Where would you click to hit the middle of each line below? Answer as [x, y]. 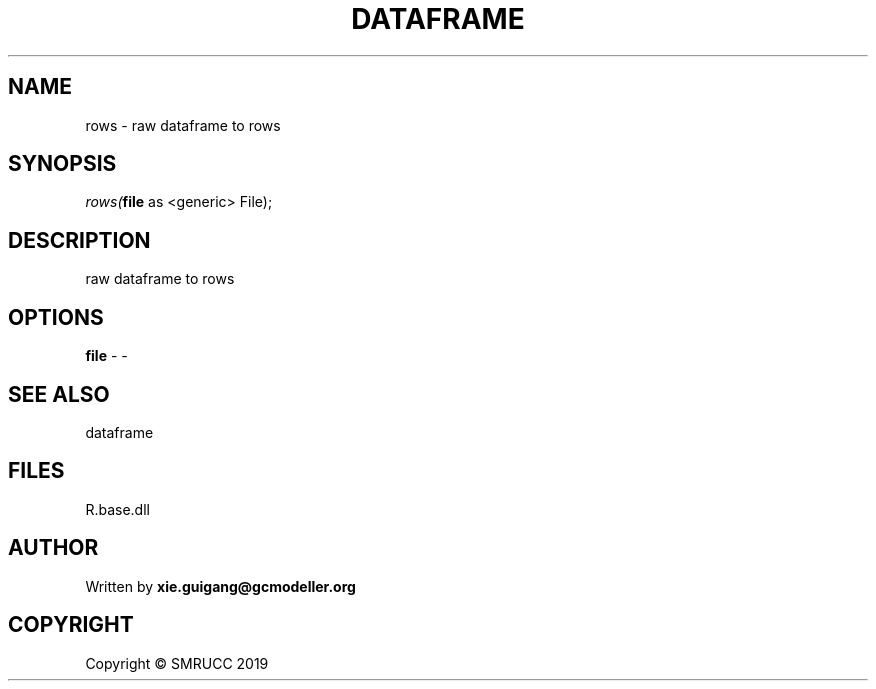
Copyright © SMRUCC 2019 [177, 663]
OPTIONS [56, 317]
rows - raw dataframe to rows [183, 125]
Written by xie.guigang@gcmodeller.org [220, 586]
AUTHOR [53, 548]
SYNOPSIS [62, 164]
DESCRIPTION [79, 240]
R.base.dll [117, 509]
